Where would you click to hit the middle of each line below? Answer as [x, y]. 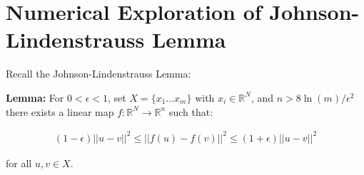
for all [19, 163]
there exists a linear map [60, 111]
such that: [191, 111]
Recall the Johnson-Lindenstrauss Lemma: [98, 74]
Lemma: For [35, 97]
